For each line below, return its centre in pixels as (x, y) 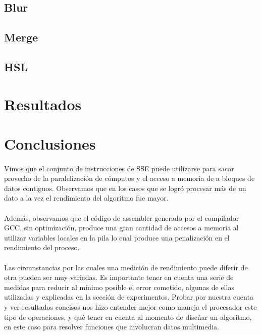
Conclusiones (50, 143)
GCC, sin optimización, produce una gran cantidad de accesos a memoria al (121, 228)
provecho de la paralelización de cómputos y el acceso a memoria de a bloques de (129, 178)
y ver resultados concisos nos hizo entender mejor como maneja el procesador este (130, 307)
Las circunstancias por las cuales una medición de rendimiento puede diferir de (126, 267)
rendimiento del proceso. (42, 247)
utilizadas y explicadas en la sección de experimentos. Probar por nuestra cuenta (129, 297)
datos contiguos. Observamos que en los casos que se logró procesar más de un (125, 188)
